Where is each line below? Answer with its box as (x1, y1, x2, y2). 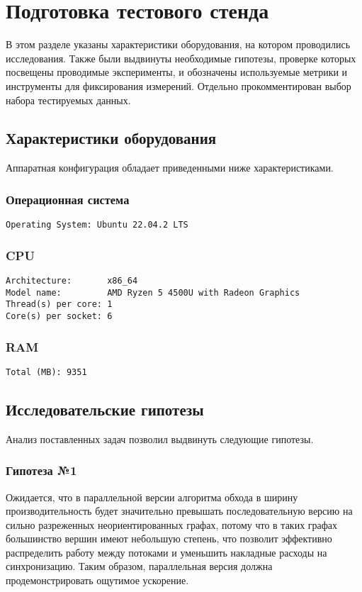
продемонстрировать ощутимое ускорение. (6, 573, 189, 588)
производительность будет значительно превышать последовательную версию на (6, 503, 353, 518)
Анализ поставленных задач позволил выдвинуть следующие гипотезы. (6, 431, 314, 446)
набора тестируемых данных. (6, 92, 131, 107)
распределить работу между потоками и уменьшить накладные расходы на (6, 544, 327, 559)
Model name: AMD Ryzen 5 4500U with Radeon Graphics (6, 287, 300, 298)
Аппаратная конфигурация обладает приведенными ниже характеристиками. (6, 160, 334, 175)
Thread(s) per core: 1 (6, 299, 113, 310)
